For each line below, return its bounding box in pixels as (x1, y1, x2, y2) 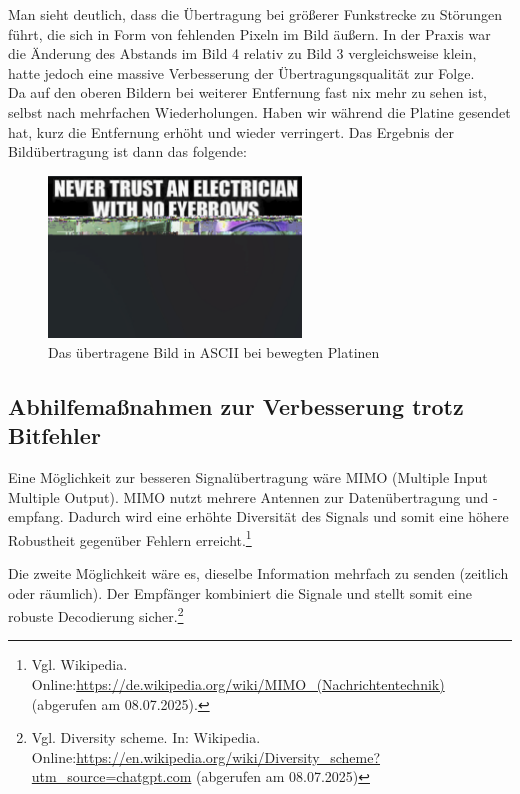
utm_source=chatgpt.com (31, 766, 192, 787)
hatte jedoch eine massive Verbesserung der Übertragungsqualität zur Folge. (8, 62, 475, 83)
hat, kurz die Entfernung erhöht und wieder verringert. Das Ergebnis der (8, 121, 455, 142)
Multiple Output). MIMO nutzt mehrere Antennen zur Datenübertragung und (8, 486, 489, 507)
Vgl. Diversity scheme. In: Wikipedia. (31, 727, 261, 748)
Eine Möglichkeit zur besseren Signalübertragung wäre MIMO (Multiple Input (8, 467, 488, 487)
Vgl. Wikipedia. (31, 654, 128, 675)
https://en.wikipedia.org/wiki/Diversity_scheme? (76, 746, 381, 767)
